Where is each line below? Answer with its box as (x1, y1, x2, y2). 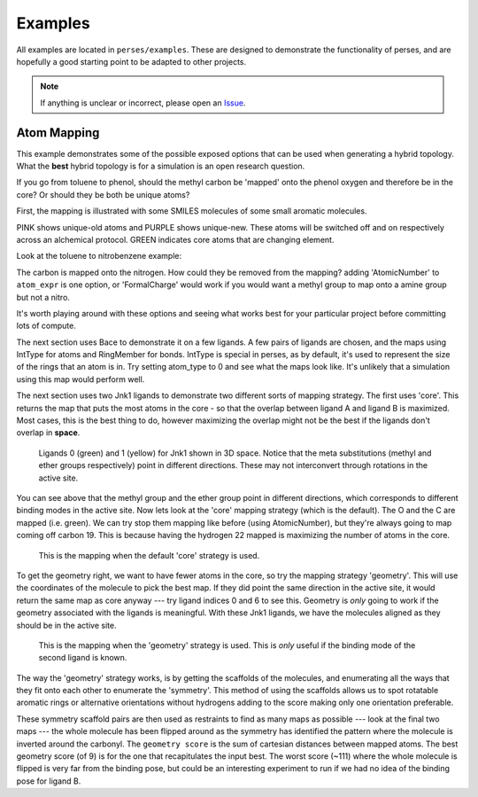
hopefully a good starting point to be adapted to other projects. (16, 56, 247, 66)
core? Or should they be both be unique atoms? (16, 189, 190, 199)
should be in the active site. (16, 620, 117, 630)
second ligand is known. (38, 652, 127, 663)
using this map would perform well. (16, 373, 145, 385)
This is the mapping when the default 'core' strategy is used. (38, 550, 260, 560)
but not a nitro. (16, 292, 71, 302)
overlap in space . (16, 427, 81, 438)
